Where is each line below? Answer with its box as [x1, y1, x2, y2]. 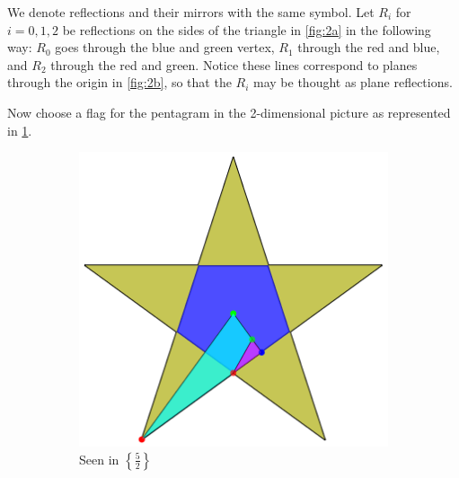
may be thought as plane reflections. [253, 73, 453, 92]
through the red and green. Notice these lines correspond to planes [50, 55, 418, 74]
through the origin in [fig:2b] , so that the [7, 73, 232, 92]
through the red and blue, [297, 38, 440, 57]
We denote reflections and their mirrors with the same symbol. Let [7, 3, 375, 21]
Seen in [79, 449, 119, 468]
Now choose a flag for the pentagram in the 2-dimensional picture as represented [7, 102, 451, 121]
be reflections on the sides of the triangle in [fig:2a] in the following [62, 20, 431, 39]
